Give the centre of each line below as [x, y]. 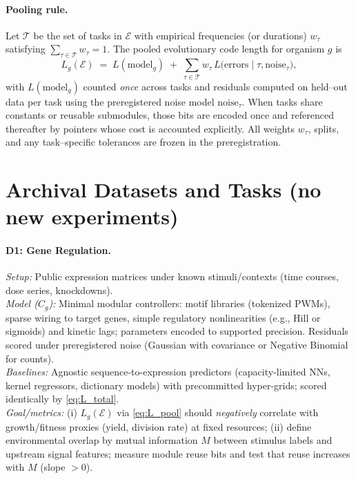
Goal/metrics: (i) [41, 412]
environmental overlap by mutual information [102, 440]
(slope [53, 467]
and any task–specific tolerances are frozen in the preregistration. [144, 142]
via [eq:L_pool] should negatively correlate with [218, 412]
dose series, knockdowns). [59, 290]
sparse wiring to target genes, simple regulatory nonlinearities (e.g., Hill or [163, 317]
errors [237, 65]
